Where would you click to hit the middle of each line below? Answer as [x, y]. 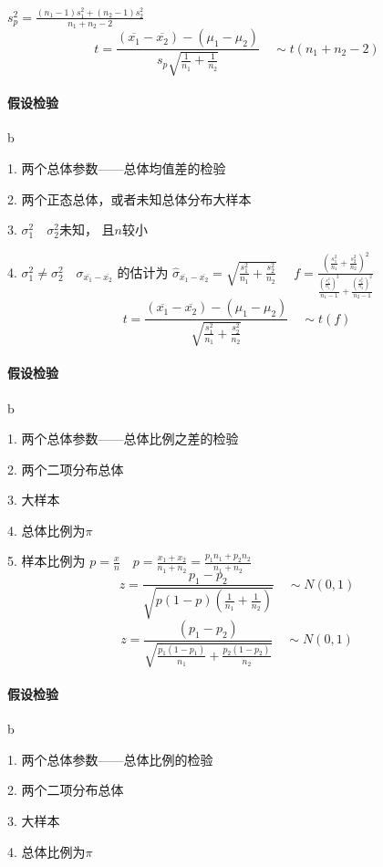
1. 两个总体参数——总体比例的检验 [110, 759]
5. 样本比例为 [47, 561]
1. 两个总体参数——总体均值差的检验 [117, 167]
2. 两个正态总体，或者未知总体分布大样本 [129, 198]
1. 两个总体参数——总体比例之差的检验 [123, 439]
